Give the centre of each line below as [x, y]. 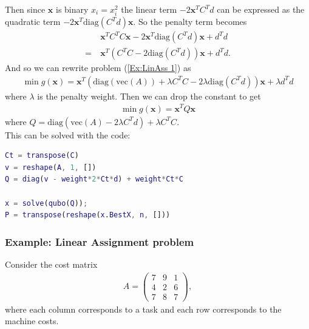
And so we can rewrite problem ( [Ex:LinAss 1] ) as [98, 68]
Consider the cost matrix [51, 264]
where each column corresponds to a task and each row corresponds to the [143, 309]
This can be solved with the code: [68, 134]
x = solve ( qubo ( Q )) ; [46, 203]
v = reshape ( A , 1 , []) [51, 167]
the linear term [149, 9]
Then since [25, 9]
